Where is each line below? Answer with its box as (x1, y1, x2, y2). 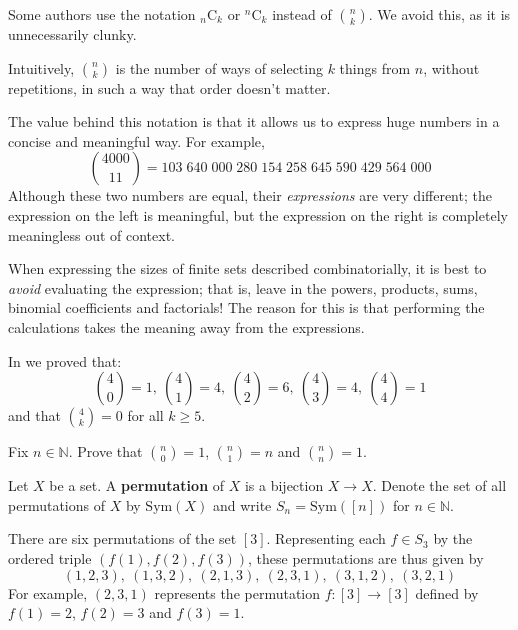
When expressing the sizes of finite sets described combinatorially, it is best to (8, 258, 487, 279)
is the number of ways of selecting (115, 57, 323, 78)
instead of (272, 4, 332, 24)
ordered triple (8, 547, 92, 568)
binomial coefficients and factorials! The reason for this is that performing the (8, 297, 485, 318)
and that (8, 405, 61, 426)
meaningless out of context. (8, 224, 175, 245)
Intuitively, (8, 57, 75, 78)
